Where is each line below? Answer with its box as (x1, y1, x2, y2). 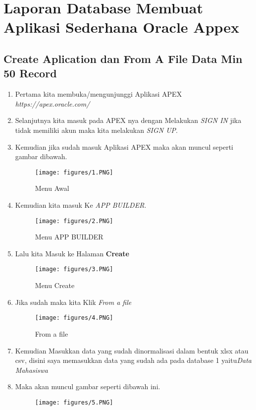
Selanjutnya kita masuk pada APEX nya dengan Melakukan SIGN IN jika (15, 115, 242, 125)
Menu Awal (35, 183, 69, 193)
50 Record (3, 65, 57, 81)
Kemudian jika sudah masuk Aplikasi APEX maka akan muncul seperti (15, 141, 234, 152)
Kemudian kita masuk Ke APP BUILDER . (15, 199, 147, 210)
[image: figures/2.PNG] (35, 217, 113, 225)
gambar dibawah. (15, 151, 67, 162)
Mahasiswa (15, 364, 49, 375)
